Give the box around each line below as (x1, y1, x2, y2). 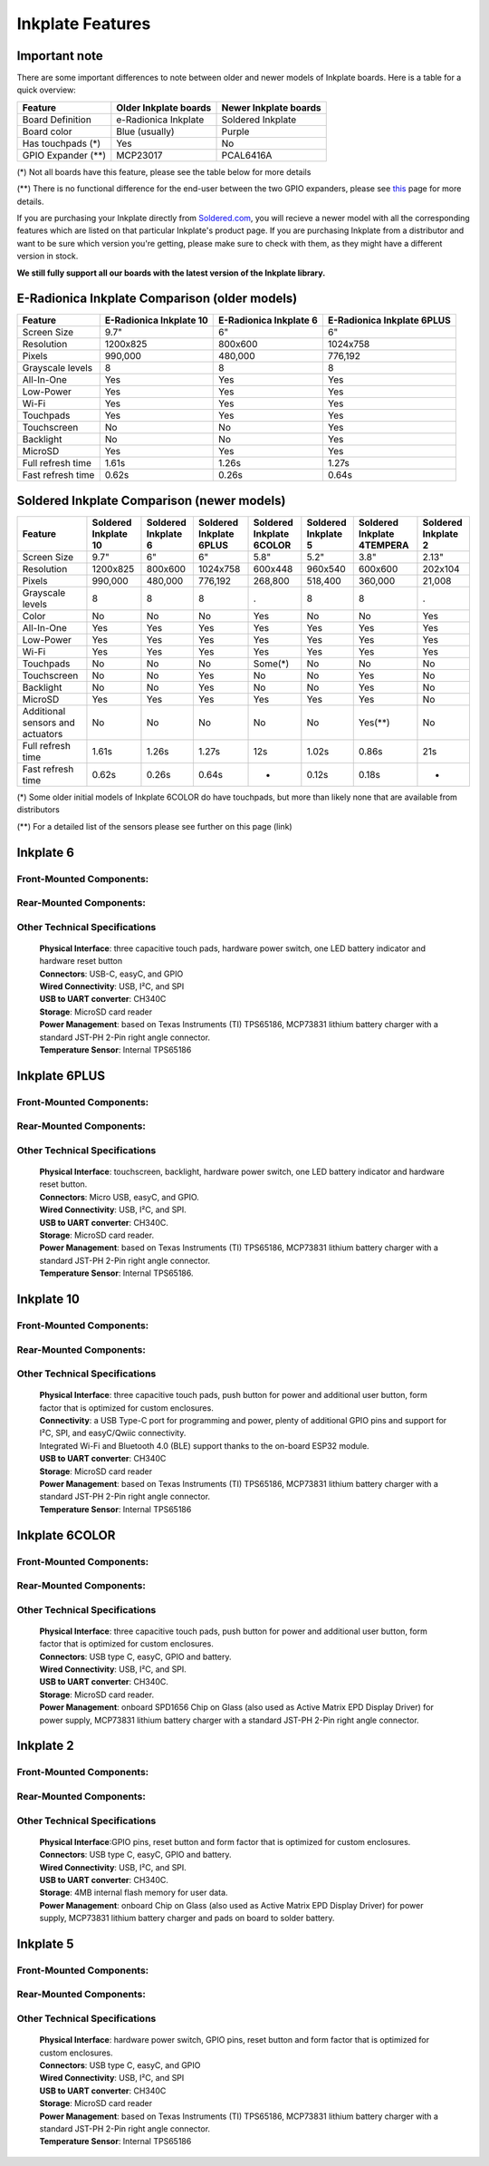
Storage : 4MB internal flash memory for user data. (39, 1887, 228, 1899)
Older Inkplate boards (116, 101, 212, 113)
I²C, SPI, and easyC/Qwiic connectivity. (39, 1428, 187, 1439)
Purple (221, 125, 250, 138)
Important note (16, 48, 103, 63)
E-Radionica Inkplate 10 (104, 314, 208, 326)
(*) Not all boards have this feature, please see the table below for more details (16, 166, 312, 177)
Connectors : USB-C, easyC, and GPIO (39, 968, 184, 979)
